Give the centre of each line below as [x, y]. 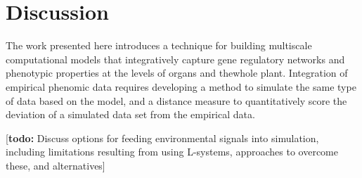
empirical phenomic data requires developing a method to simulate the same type [181, 86]
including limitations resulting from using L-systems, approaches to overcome [172, 152]
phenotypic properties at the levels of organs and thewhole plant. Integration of [177, 73]
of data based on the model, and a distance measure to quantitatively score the [176, 100]
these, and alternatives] [56, 165]
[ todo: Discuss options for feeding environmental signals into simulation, [162, 138]
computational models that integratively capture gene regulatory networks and [175, 59]
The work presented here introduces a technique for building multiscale [159, 45]
